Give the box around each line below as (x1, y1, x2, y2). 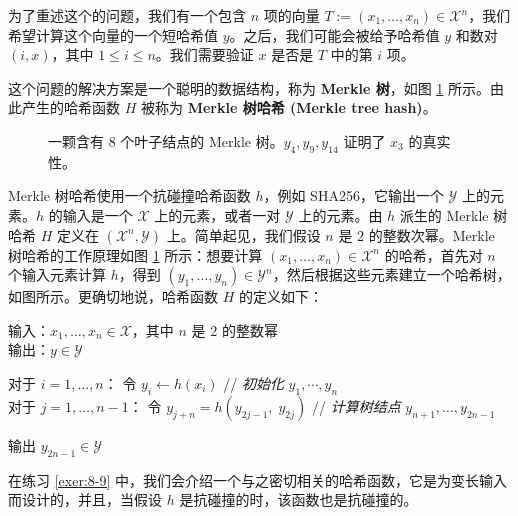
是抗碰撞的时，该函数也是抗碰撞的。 (179, 489, 418, 510)
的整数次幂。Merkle (368, 224, 495, 245)
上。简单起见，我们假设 (166, 224, 321, 245)
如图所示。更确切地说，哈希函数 (8, 286, 218, 307)
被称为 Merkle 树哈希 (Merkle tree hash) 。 (140, 97, 437, 118)
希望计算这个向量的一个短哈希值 (8, 24, 218, 45)
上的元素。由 (298, 204, 383, 225)
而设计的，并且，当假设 (8, 489, 162, 510)
